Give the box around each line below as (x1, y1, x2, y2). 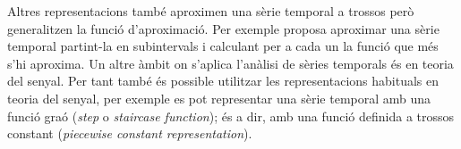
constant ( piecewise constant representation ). (7, 124, 252, 143)
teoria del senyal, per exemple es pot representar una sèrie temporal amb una (7, 88, 431, 107)
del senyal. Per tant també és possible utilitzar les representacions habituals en (7, 71, 439, 90)
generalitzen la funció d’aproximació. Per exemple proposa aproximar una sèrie (7, 19, 440, 37)
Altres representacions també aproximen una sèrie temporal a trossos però (7, 2, 414, 20)
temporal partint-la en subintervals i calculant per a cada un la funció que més (7, 37, 439, 55)
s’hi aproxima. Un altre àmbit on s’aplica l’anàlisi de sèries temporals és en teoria (7, 54, 454, 72)
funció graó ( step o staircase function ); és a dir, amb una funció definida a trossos (7, 106, 455, 125)
